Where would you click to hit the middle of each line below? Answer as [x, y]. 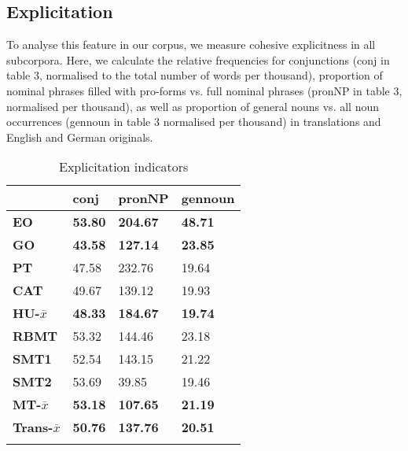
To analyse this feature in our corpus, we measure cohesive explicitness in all [191, 44]
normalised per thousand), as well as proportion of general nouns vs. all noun [193, 106]
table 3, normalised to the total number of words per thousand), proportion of [195, 75]
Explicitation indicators [124, 167]
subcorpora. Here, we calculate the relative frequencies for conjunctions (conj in [198, 59]
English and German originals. [80, 137]
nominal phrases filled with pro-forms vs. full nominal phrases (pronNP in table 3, [204, 90]
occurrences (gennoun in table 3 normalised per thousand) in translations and [194, 122]
